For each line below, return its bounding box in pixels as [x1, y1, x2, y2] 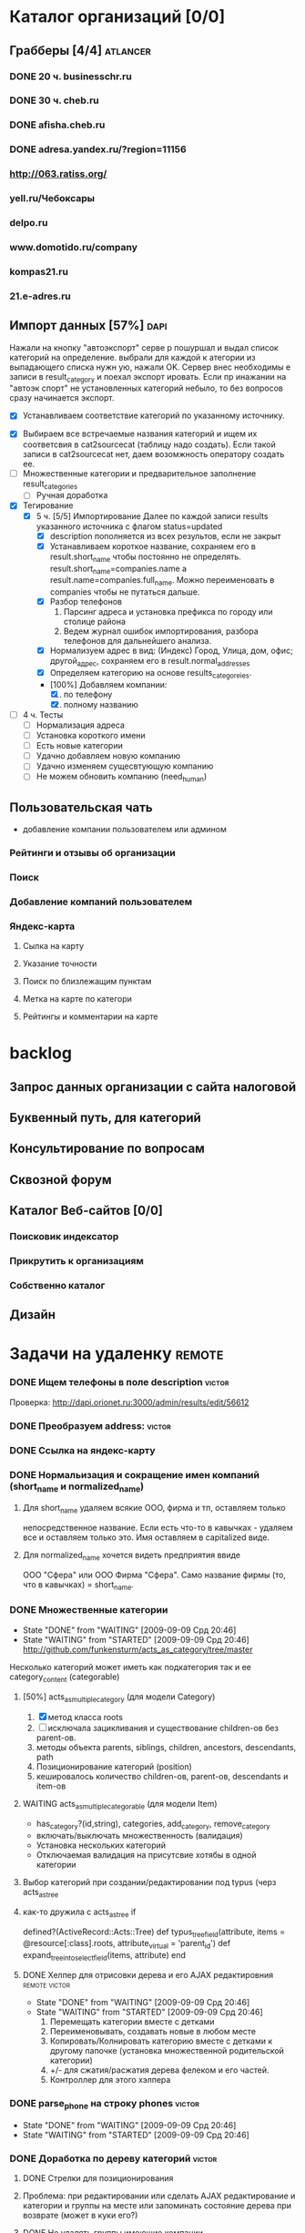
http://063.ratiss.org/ [9, 168, 107, 180]
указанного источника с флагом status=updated [36, 521, 223, 532]
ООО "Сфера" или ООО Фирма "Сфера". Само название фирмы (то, [22, 1569, 287, 1580]
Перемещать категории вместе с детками [49, 2016, 215, 2027]
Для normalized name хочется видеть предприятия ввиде [22, 1549, 241, 1563]
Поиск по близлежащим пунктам [22, 975, 152, 986]
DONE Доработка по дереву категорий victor [9, 2152, 218, 2165]
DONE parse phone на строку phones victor [9, 2096, 200, 2112]
